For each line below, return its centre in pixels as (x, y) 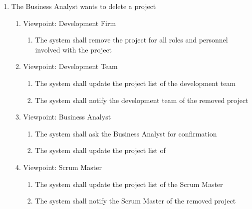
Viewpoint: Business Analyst (67, 117)
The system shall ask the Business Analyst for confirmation (126, 133)
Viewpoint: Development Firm (70, 23)
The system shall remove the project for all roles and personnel (131, 40)
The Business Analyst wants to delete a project (84, 6)
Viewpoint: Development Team (70, 66)
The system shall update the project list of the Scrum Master (129, 184)
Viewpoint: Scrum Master (62, 167)
